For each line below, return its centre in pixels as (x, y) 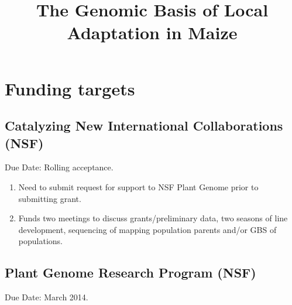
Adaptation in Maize (152, 32)
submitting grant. (50, 198)
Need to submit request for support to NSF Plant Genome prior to (138, 186)
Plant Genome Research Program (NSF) (130, 273)
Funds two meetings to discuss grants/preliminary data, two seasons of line (153, 218)
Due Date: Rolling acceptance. (59, 167)
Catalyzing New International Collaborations (144, 126)
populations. (40, 241)
